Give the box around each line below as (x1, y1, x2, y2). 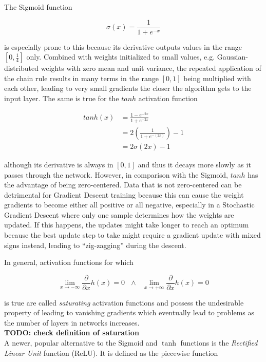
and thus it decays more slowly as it (138, 159, 251, 169)
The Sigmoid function (4, 2, 72, 12)
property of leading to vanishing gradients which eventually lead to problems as (4, 307, 254, 318)
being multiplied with (183, 72, 251, 83)
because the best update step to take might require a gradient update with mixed (4, 230, 261, 240)
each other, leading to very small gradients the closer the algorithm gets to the (4, 83, 252, 93)
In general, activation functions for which (4, 257, 134, 268)
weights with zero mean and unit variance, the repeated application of (41, 63, 261, 73)
